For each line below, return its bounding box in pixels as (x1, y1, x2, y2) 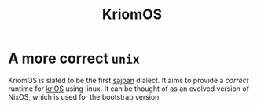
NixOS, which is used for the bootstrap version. (8, 92, 161, 101)
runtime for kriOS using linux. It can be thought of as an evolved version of (8, 84, 250, 93)
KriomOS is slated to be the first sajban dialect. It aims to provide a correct (8, 75, 249, 85)
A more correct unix (8, 49, 140, 67)
